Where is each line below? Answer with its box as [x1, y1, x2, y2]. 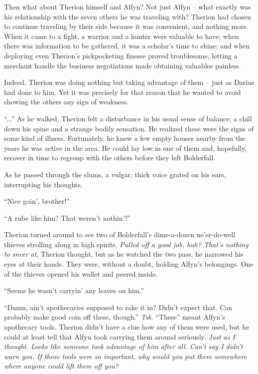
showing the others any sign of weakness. [4, 96, 129, 107]
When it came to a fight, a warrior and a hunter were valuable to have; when [4, 30, 239, 41]
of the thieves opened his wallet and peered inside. [4, 268, 158, 279]
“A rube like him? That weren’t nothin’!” [4, 212, 130, 223]
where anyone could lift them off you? [4, 361, 119, 371]
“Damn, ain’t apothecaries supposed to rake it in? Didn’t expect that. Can [4, 302, 233, 312]
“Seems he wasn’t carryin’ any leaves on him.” [4, 285, 144, 296]
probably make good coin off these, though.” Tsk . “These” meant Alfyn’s [4, 312, 225, 322]
